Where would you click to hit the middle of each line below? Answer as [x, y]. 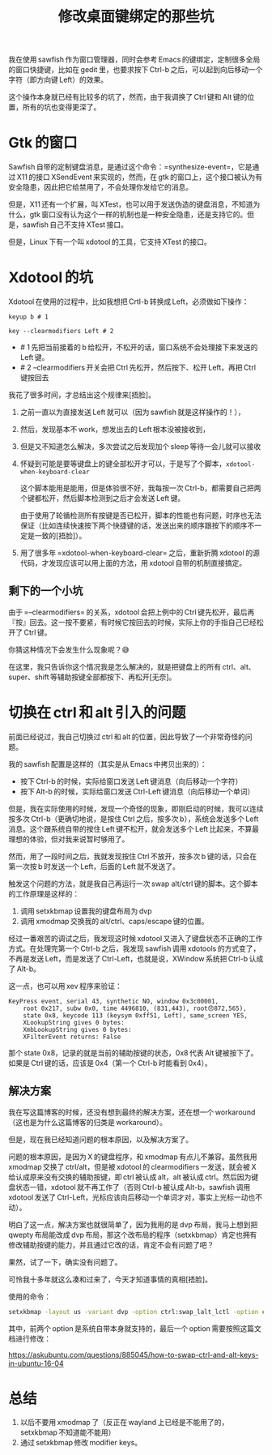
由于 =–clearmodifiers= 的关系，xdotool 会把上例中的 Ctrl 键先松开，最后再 [132, 612]
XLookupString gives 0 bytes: [74, 1022]
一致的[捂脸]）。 [60, 536]
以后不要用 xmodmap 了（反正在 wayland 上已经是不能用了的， [124, 1423]
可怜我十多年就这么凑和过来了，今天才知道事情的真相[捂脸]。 [110, 1279]
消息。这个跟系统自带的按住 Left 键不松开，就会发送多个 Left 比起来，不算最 [134, 828]
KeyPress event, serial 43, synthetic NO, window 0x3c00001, [114, 1001]
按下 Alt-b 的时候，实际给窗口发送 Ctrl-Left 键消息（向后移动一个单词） [137, 791]
